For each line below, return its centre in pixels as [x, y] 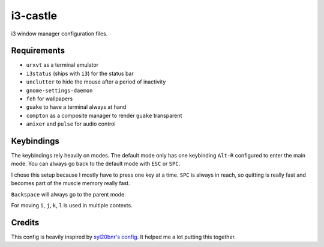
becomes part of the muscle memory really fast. [70, 183]
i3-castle [34, 16]
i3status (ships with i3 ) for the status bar [80, 73]
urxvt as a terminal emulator [62, 65]
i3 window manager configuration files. [59, 34]
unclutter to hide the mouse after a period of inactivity [96, 82]
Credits [25, 222]
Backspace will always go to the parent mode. [68, 194]
